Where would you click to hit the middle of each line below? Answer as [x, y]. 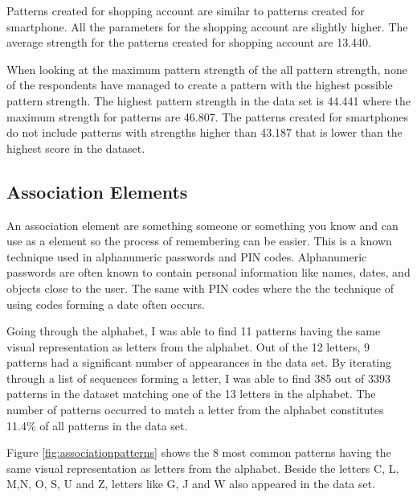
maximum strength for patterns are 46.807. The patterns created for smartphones [208, 116]
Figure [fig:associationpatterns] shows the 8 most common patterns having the [199, 452]
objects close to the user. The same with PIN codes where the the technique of [200, 288]
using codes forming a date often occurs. [106, 304]
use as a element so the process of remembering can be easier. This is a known [199, 241]
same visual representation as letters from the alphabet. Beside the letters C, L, [203, 468]
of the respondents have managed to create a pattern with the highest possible [200, 85]
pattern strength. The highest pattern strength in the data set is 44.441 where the [209, 100]
